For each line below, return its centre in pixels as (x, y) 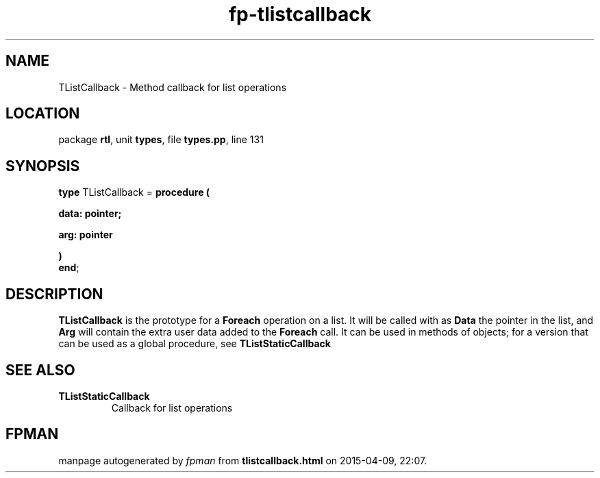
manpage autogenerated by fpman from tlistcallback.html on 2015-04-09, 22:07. (243, 460)
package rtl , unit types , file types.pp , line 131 (161, 140)
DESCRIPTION (54, 294)
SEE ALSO (40, 370)
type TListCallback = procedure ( (134, 192)
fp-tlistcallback (300, 14)
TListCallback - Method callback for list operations (173, 87)
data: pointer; (90, 214)
